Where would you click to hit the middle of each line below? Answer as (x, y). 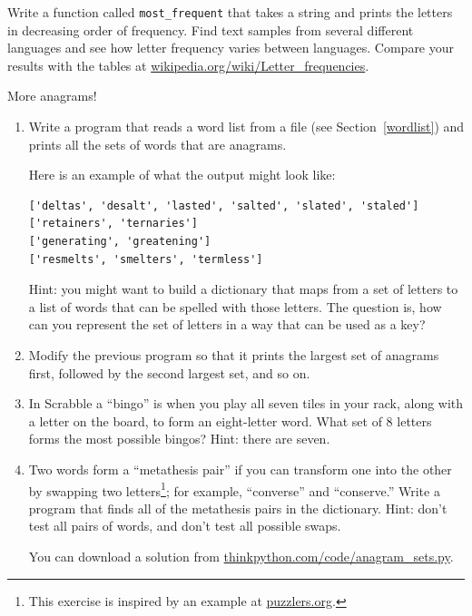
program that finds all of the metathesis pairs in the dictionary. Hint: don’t (238, 508)
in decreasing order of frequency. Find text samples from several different (211, 29)
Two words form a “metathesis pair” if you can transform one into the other (240, 469)
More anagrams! (52, 96)
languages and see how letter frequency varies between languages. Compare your (231, 48)
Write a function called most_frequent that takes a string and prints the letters (230, 12)
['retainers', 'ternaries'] (113, 224)
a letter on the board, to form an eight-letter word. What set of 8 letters (230, 420)
